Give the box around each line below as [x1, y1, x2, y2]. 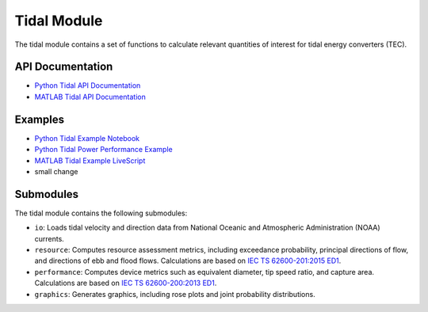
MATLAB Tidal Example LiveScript [34, 155, 146, 166]
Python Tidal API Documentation [34, 81, 141, 90]
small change [34, 166, 78, 176]
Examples [14, 112, 65, 126]
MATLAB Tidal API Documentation [34, 92, 146, 101]
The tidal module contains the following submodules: [14, 208, 188, 218]
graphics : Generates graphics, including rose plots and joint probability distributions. [34, 289, 316, 299]
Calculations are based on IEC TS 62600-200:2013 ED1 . [34, 278, 217, 288]
